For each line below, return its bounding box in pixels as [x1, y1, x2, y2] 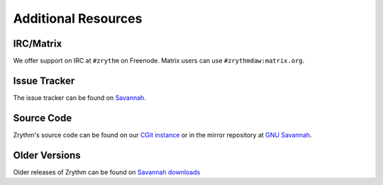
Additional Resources [13, 11, 143, 26]
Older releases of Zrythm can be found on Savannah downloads [13, 167, 201, 176]
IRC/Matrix [13, 38, 62, 50]
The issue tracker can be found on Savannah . [13, 93, 147, 102]
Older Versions [13, 149, 81, 161]
